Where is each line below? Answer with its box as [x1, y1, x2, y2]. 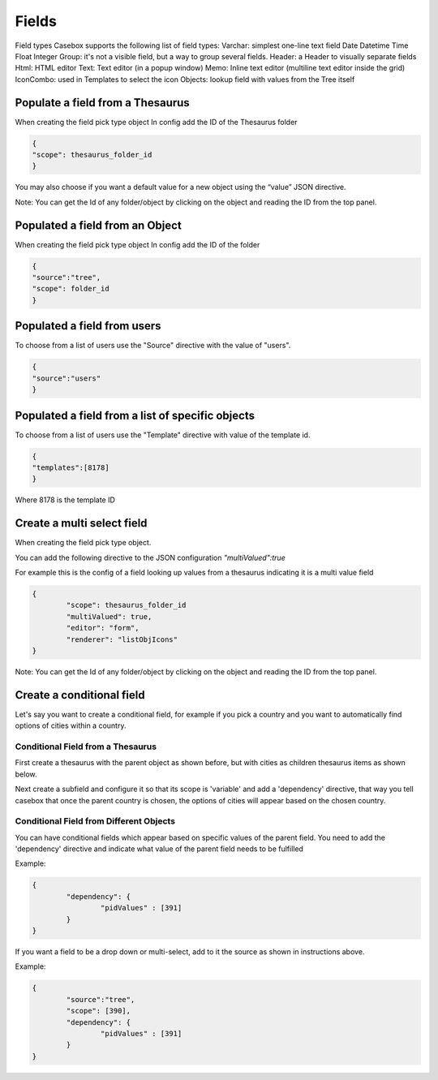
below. [15, 769, 37, 779]
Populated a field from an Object [15, 218, 182, 232]
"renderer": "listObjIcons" [66, 635, 178, 644]
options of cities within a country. [15, 721, 127, 730]
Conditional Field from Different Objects [15, 815, 176, 827]
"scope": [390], [66, 1006, 131, 1016]
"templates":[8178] [32, 463, 109, 472]
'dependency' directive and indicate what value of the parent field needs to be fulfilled [15, 844, 304, 854]
